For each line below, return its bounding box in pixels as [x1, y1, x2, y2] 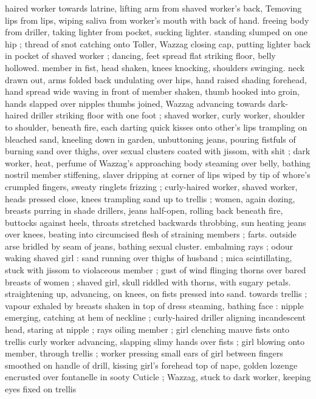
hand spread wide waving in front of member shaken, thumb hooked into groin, [5, 85, 300, 98]
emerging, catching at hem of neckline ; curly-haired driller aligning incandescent [5, 311, 306, 324]
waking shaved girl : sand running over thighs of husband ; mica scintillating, [5, 251, 292, 264]
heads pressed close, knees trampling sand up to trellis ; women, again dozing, [5, 192, 295, 205]
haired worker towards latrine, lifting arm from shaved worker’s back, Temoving [5, 2, 302, 14]
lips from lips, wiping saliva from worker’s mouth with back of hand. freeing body [5, 13, 309, 26]
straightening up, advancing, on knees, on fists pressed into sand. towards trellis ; [5, 287, 307, 300]
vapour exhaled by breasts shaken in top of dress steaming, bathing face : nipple [5, 299, 304, 312]
